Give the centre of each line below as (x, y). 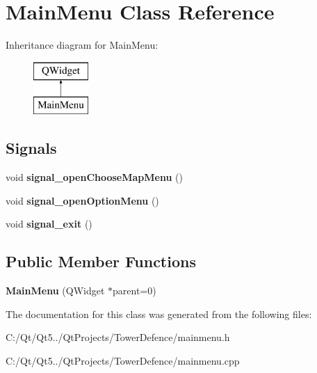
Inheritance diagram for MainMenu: (82, 45)
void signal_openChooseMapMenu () (94, 177)
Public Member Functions (101, 261)
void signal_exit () (49, 224)
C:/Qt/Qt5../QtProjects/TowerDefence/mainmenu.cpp (123, 360)
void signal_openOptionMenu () (82, 200)
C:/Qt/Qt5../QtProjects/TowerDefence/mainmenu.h (118, 337)
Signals (31, 148)
